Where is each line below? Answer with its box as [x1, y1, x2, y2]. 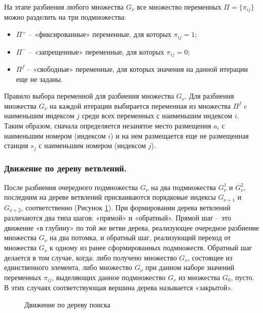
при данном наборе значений [145, 262, 235, 273]
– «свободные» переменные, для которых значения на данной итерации [27, 63, 248, 74]
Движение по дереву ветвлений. [4, 162, 127, 174]
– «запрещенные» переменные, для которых [28, 46, 164, 57]
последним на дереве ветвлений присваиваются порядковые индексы [4, 192, 216, 202]
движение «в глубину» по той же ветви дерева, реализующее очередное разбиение [4, 222, 259, 233]
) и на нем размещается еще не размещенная [110, 130, 249, 141]
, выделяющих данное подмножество [52, 272, 166, 282]
